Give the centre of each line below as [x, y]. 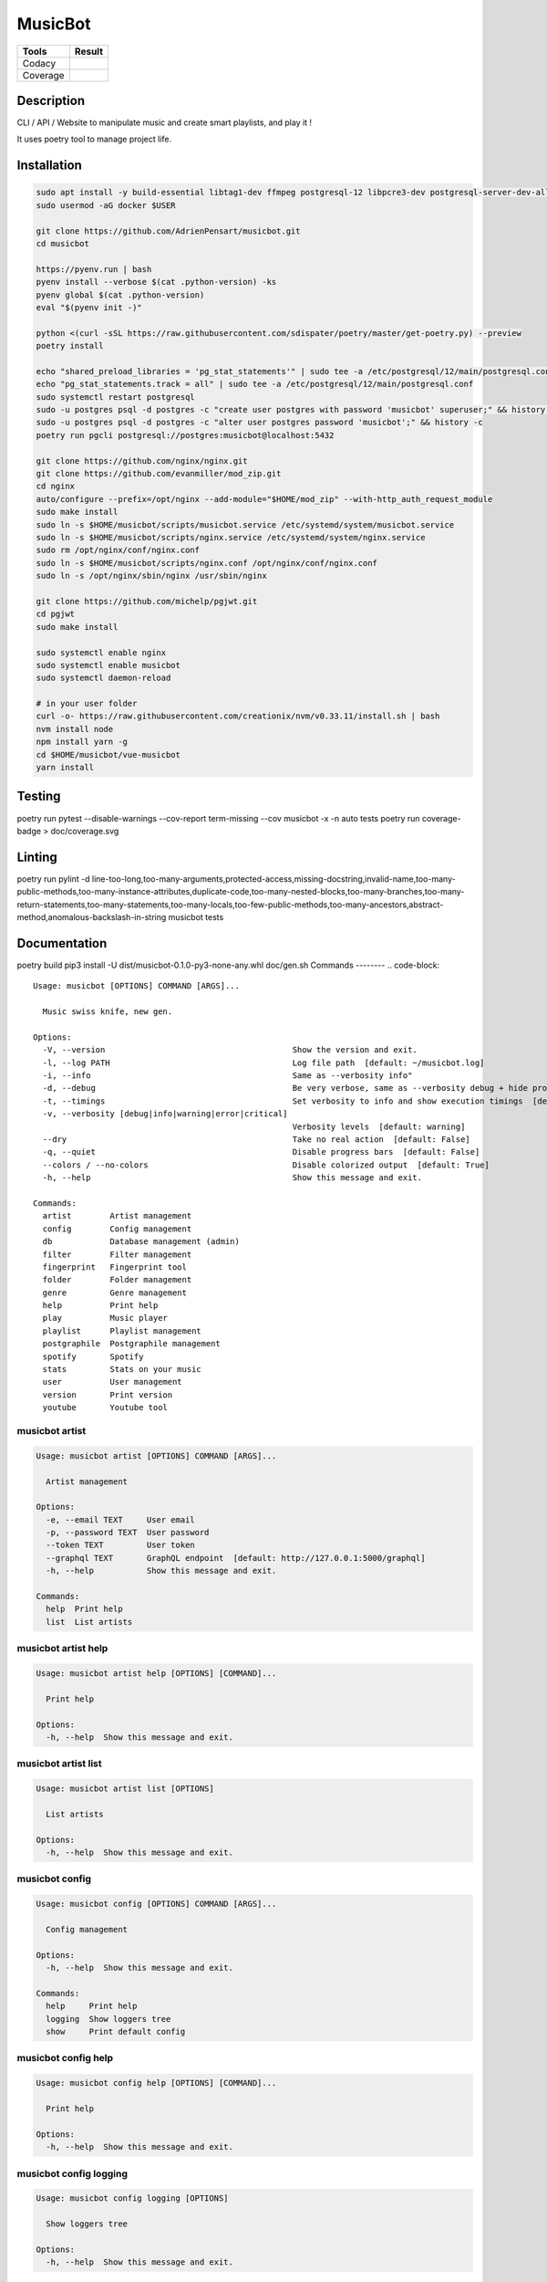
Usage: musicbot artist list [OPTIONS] [125, 1789]
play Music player [105, 1318]
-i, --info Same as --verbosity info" [227, 1076]
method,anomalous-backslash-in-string [92, 917]
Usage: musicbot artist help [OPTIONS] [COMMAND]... [156, 1673]
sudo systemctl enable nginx [101, 652]
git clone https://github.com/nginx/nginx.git [142, 461]
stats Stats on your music [122, 1370]
